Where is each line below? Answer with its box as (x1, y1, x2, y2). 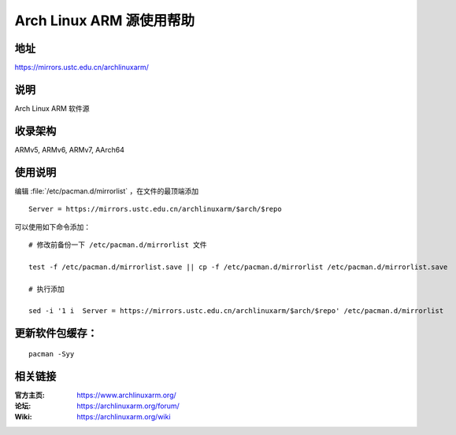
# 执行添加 (28, 284, 65, 293)
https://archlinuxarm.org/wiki (76, 412, 171, 422)
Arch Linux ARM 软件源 (14, 103, 90, 113)
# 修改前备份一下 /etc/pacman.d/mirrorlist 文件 (28, 240, 208, 249)
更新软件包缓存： (14, 326, 98, 340)
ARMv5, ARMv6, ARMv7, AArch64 (14, 145, 125, 154)
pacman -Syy (28, 349, 75, 358)
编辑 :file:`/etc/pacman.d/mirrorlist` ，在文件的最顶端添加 (14, 186, 199, 196)
